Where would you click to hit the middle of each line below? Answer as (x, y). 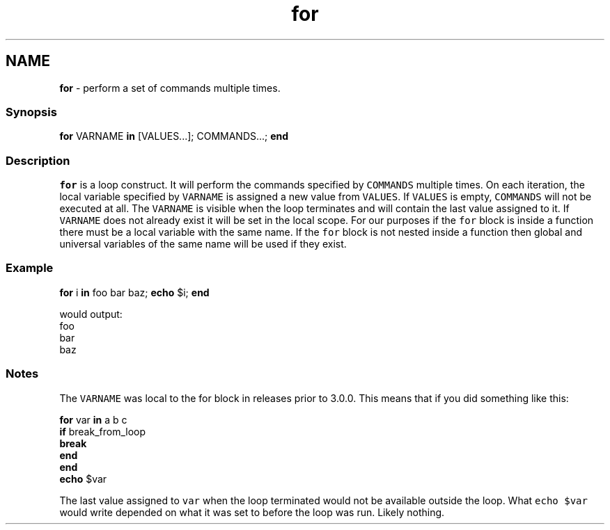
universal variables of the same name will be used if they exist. (203, 244)
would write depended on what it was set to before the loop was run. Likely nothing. (252, 512)
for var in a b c (93, 419)
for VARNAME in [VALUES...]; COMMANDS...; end (174, 136)
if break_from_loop (103, 431)
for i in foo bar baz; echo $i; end (134, 292)
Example (30, 268)
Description (38, 160)
